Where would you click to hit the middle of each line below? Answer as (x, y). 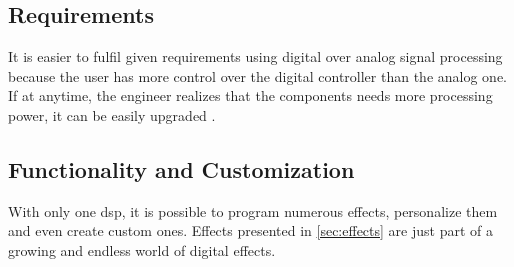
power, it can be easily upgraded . (112, 114)
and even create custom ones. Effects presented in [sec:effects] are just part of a (250, 230)
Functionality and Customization (181, 168)
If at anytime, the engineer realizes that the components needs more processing (250, 95)
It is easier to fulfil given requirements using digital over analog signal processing (255, 56)
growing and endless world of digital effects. (142, 249)
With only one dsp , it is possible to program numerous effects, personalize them (253, 210)
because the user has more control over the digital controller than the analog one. (257, 75)
